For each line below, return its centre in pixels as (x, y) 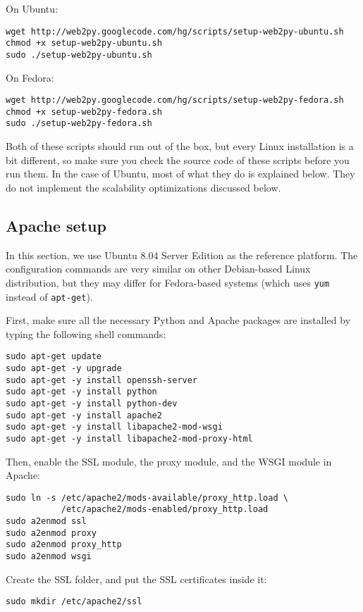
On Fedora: (30, 77)
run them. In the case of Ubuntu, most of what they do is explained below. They (180, 174)
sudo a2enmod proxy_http (64, 545)
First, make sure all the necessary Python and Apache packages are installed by (178, 320)
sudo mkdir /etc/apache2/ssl (74, 602)
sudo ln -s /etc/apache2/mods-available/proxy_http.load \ (147, 498)
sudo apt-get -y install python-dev (92, 404)
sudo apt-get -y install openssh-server (102, 380)
